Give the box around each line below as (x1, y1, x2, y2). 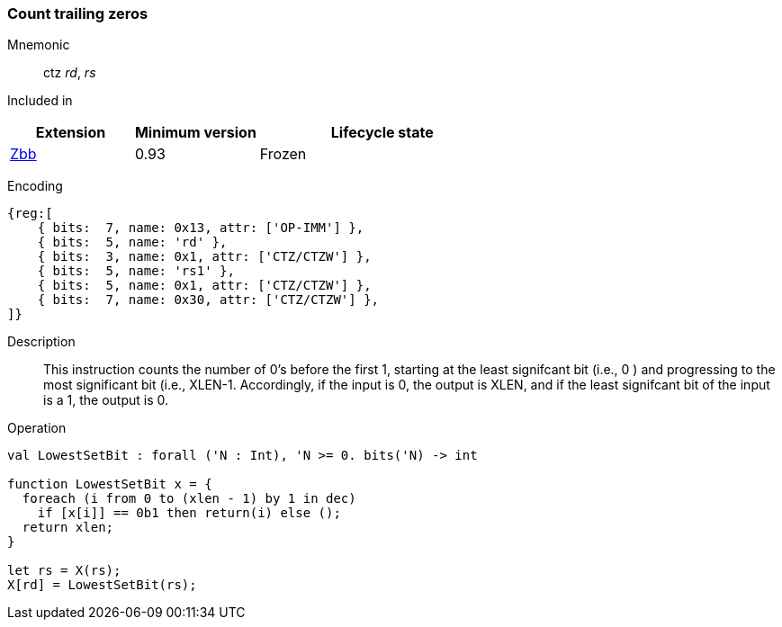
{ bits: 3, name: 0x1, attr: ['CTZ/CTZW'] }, (37, 249, 372, 264)
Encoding (7, 178, 63, 194)
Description (7, 334, 76, 350)
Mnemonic (7, 37, 70, 53)
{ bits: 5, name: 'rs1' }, (37, 264, 235, 279)
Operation (7, 420, 67, 436)
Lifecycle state (330, 123, 434, 142)
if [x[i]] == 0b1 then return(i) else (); (37, 506, 341, 521)
